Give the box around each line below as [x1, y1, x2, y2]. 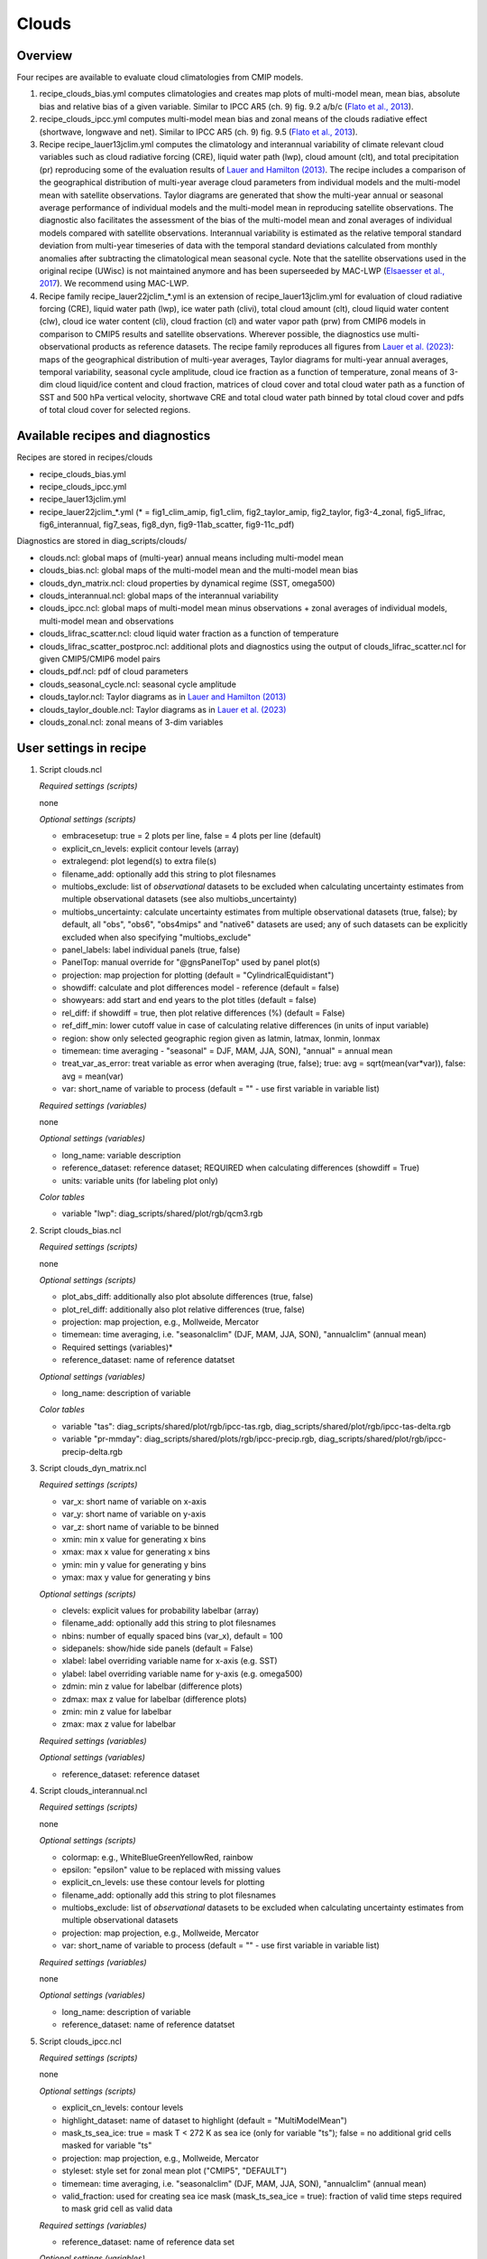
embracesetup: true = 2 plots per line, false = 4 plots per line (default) [61, 830, 322, 841]
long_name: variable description [61, 1149, 181, 1160]
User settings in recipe [16, 740, 147, 755]
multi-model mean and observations [39, 615, 175, 626]
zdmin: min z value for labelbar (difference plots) [61, 1681, 243, 1692]
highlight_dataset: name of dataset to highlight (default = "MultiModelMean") [61, 2114, 347, 2125]
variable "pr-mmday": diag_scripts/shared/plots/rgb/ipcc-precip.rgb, [61, 1433, 317, 1445]
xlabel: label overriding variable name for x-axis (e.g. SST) [61, 1655, 279, 1666]
